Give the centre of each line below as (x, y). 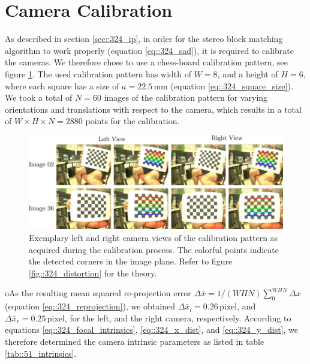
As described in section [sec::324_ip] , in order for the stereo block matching (144, 39)
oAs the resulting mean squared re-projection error (98, 293)
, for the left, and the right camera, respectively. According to (178, 318)
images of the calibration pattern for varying (186, 97)
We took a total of (39, 97)
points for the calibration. (133, 121)
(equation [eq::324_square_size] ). (232, 85)
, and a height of (248, 73)
